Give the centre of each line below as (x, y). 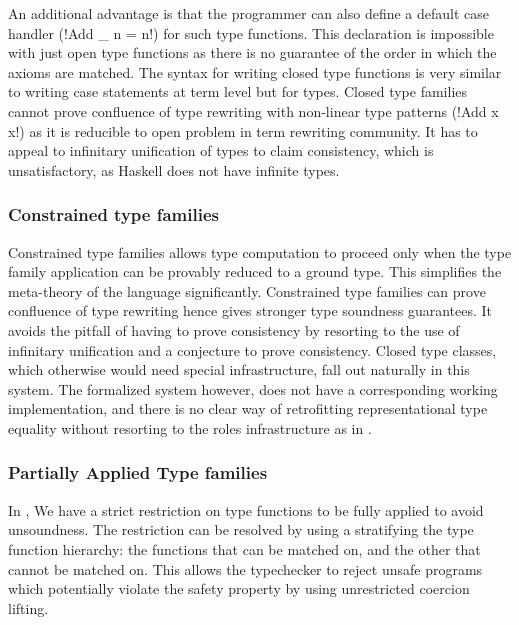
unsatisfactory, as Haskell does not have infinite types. (174, 169)
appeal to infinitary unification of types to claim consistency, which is (221, 150)
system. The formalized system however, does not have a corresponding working (253, 388)
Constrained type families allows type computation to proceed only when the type (260, 251)
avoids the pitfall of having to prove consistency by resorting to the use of (234, 329)
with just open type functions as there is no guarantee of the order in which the (252, 52)
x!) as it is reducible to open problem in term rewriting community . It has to (243, 130)
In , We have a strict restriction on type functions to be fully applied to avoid (246, 509)
